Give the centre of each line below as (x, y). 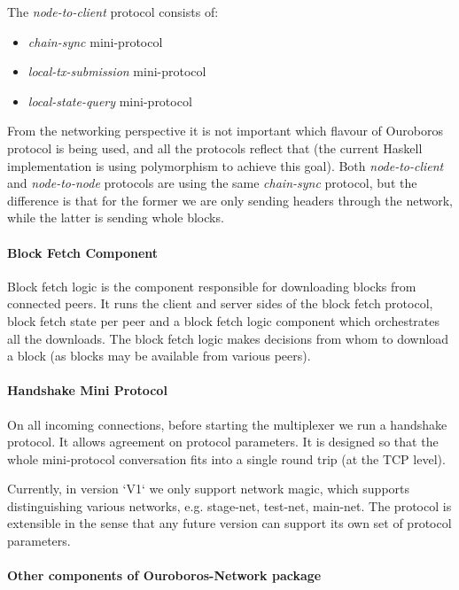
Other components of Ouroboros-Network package (164, 575)
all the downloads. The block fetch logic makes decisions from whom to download (228, 338)
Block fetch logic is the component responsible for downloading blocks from (212, 286)
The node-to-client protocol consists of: (113, 12)
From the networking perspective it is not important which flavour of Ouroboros (225, 131)
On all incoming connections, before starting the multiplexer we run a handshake (227, 424)
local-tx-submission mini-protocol (117, 71)
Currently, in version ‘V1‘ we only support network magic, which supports (209, 489)
